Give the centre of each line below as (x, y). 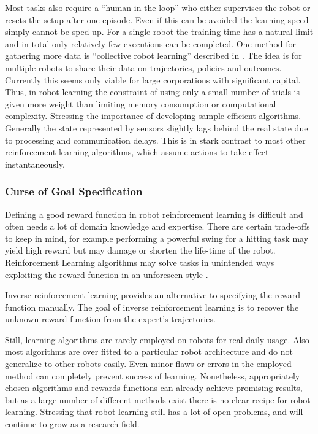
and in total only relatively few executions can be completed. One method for (150, 43)
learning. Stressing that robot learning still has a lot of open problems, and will (154, 412)
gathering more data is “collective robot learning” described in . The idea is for (153, 56)
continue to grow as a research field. (72, 424)
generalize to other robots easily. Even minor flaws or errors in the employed (148, 364)
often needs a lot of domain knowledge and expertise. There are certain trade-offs (157, 226)
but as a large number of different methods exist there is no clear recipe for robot (158, 399)
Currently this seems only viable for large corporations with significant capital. (153, 79)
